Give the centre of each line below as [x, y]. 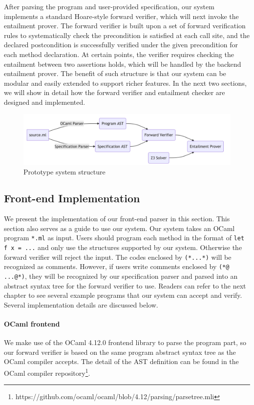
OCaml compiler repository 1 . [47, 372]
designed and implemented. [45, 102]
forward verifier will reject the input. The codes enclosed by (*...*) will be [118, 257]
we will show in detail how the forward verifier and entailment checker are [115, 92]
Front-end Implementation [72, 198]
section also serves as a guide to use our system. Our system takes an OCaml [119, 228]
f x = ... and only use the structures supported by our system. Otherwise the [123, 247]
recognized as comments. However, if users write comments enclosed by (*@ [117, 266]
